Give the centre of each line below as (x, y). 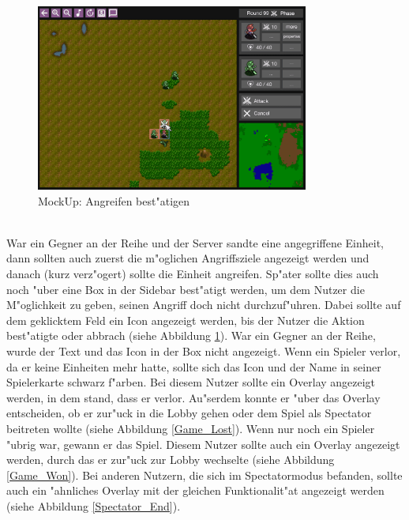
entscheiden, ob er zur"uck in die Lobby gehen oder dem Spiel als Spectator (189, 413)
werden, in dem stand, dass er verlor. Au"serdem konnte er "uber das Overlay (193, 397)
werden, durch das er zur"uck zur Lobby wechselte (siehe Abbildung (171, 460)
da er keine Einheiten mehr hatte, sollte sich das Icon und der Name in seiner (194, 366)
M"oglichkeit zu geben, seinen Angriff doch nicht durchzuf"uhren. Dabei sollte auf (204, 305)
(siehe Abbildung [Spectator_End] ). (94, 505)
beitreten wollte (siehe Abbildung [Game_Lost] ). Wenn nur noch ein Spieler (191, 428)
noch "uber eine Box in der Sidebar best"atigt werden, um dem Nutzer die (186, 289)
